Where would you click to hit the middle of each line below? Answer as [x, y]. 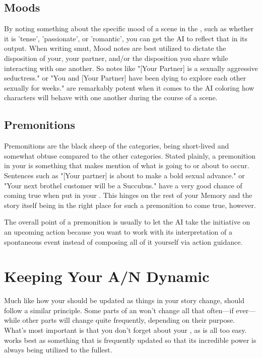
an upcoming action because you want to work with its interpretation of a [118, 231]
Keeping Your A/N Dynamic [107, 276]
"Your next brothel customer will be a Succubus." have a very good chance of [123, 185]
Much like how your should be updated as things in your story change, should [124, 300]
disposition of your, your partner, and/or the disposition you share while [116, 58]
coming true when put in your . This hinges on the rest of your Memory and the [128, 195]
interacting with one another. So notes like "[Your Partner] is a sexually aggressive [131, 68]
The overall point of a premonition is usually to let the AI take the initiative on [127, 222]
